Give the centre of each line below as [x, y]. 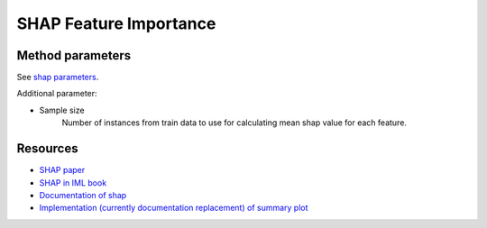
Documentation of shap [83, 195]
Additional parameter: [57, 94]
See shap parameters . [58, 78]
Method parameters [74, 55]
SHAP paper [62, 170]
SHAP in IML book [73, 182]
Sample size [62, 110]
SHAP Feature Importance [116, 23]
